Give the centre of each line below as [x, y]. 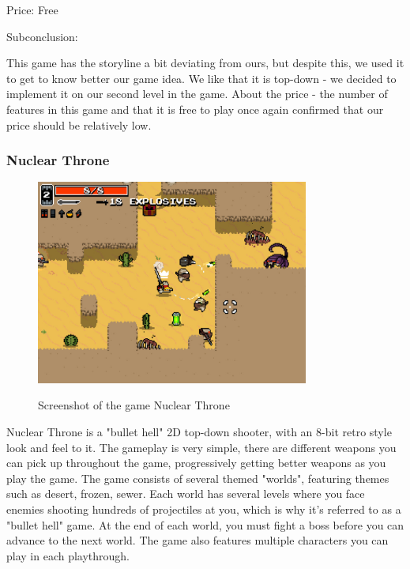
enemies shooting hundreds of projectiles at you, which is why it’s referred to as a [204, 509]
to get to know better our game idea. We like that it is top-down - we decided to [201, 78]
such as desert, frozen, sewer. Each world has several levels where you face [186, 494]
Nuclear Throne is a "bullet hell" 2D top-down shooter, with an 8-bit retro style [199, 431]
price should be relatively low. [79, 124]
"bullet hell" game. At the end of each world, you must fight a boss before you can [205, 524]
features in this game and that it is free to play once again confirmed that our [195, 109]
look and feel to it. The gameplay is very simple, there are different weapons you [201, 447]
